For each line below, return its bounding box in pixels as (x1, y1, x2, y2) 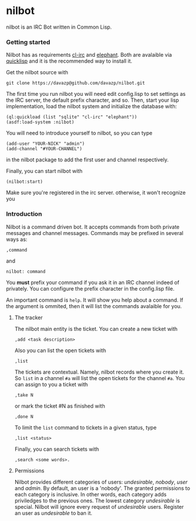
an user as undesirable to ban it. (14, 509, 92, 516)
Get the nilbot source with (6, 69, 68, 76)
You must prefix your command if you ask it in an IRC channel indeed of (6, 279, 180, 286)
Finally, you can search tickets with (14, 446, 99, 453)
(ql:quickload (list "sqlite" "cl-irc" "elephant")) (6, 114, 137, 120)
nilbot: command (6, 268, 46, 274)
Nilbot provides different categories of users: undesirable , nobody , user (14, 478, 188, 485)
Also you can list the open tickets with (14, 347, 106, 354)
